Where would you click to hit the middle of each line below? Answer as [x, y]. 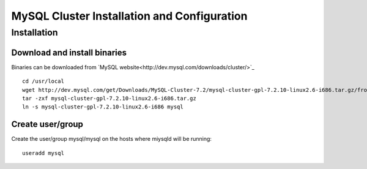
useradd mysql [43, 153]
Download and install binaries [69, 52]
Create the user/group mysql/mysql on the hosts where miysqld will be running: [112, 139]
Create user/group [47, 125]
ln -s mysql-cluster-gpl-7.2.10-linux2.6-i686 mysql [103, 107]
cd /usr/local [43, 81]
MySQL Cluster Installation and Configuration [129, 16]
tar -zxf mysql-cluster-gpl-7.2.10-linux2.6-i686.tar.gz [109, 98]
